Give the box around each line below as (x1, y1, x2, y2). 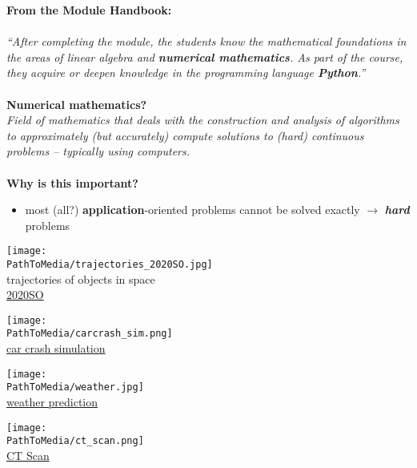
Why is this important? (6, 174, 138, 191)
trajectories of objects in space (6, 270, 155, 287)
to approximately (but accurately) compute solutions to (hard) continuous (6, 127, 364, 143)
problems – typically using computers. (6, 143, 190, 159)
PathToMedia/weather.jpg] (6, 381, 144, 393)
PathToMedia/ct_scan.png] (6, 435, 144, 447)
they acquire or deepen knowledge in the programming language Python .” (6, 64, 366, 81)
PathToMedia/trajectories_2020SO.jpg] (6, 258, 213, 270)
